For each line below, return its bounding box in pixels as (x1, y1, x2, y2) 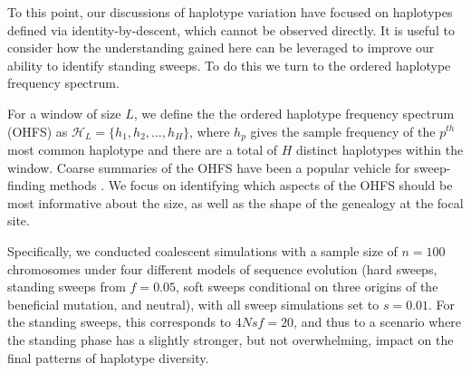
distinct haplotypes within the (296, 140, 464, 159)
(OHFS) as (7, 121, 68, 140)
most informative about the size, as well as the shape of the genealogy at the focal (7, 193, 464, 212)
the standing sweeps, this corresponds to (7, 312, 232, 331)
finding (7, 176, 46, 195)
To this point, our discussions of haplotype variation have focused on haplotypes (7, 3, 453, 21)
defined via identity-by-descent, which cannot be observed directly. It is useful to (7, 20, 455, 39)
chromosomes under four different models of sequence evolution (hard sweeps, (7, 259, 437, 278)
